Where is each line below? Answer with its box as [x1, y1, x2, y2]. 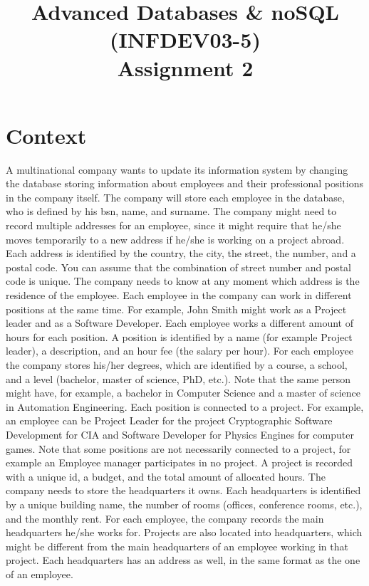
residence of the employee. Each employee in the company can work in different [6, 288, 352, 303]
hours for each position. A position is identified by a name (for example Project [6, 329, 353, 344]
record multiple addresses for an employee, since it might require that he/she [6, 218, 341, 233]
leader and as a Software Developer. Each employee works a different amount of [6, 315, 353, 330]
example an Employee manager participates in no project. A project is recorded [6, 455, 353, 470]
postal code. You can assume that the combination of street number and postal [6, 259, 352, 274]
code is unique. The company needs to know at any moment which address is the [6, 273, 360, 288]
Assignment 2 [117, 53, 254, 82]
